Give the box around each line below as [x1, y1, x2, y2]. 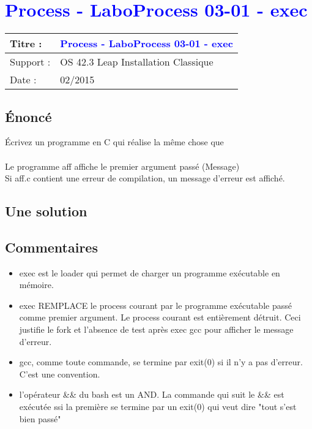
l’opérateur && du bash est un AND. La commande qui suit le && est [19, 388, 284, 401]
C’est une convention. [19, 367, 100, 380]
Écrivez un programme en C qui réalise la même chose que [5, 135, 224, 148]
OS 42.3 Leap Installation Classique [60, 55, 214, 69]
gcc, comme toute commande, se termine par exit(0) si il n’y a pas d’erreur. [19, 355, 303, 368]
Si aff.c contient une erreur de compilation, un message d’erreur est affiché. [5, 172, 285, 184]
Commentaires [5, 237, 98, 256]
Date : [10, 72, 37, 87]
